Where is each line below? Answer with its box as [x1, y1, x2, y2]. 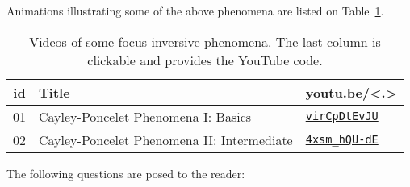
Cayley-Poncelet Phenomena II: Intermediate [39, 130, 293, 149]
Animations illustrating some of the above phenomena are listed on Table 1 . [6, 2, 384, 19]
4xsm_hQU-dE [305, 133, 379, 147]
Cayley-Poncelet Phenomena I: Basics [39, 106, 252, 126]
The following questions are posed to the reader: [6, 164, 245, 181]
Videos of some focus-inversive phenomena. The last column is [29, 31, 381, 51]
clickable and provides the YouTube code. [87, 50, 323, 69]
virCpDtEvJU [305, 110, 379, 123]
